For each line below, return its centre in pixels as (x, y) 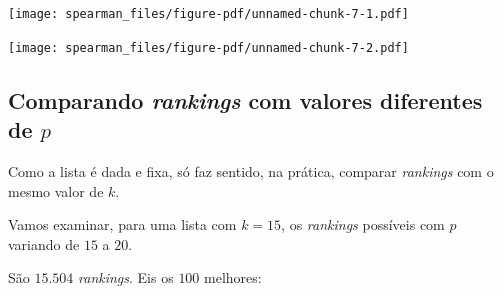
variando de (44, 243)
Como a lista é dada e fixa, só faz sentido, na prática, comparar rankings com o (251, 170)
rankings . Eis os (126, 277)
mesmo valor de (56, 190)
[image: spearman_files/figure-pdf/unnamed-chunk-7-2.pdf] (208, 47)
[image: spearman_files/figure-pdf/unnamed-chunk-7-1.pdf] (208, 14)
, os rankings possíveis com (363, 224)
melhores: (233, 277)
